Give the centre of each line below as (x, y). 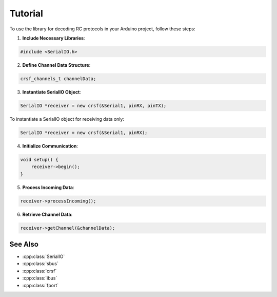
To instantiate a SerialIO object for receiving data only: (67, 119)
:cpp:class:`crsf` (39, 271)
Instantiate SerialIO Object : (52, 92)
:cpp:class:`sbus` (40, 264)
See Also (24, 244)
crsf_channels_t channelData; (58, 79)
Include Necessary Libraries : (54, 38)
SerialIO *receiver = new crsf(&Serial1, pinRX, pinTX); (93, 106)
